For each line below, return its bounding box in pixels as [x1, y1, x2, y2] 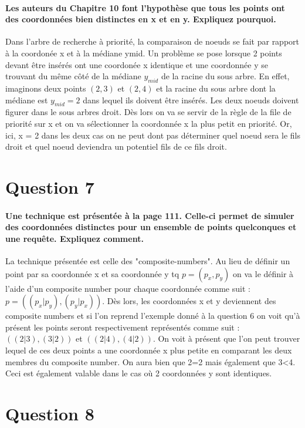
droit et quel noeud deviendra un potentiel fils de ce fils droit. [5, 140, 227, 153]
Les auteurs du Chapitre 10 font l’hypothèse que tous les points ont [5, 1, 285, 14]
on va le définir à [233, 267, 294, 279]
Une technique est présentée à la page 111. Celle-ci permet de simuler [5, 209, 294, 221]
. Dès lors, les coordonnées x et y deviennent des [102, 295, 276, 307]
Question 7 [5, 174, 94, 198]
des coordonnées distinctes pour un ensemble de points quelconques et [5, 221, 297, 233]
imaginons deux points [5, 82, 86, 94]
